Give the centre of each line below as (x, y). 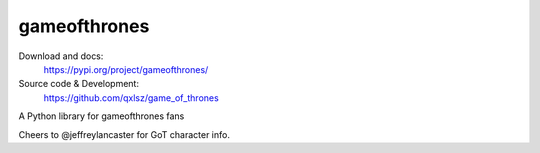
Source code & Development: (79, 84)
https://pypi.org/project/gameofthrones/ (126, 69)
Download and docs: (61, 56)
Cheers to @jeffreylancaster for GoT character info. (124, 134)
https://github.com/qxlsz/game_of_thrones (131, 97)
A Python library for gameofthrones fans (101, 116)
